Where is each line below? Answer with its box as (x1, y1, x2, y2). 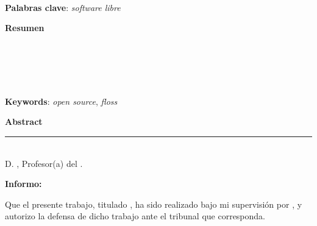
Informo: (5, 177, 42, 190)
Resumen (5, 21, 45, 34)
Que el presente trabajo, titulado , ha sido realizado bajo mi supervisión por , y (5, 197, 302, 210)
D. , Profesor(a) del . (5, 157, 83, 169)
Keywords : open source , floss (5, 94, 118, 107)
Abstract (5, 115, 43, 128)
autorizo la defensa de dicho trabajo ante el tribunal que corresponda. (5, 210, 265, 222)
